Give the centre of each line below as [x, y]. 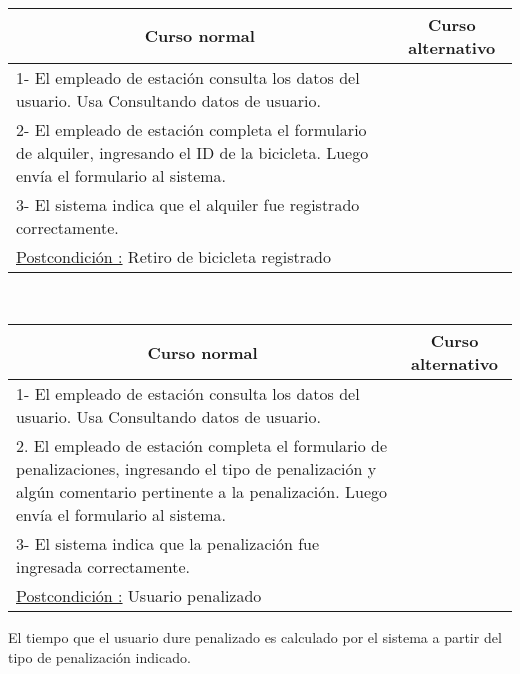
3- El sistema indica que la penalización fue [168, 544]
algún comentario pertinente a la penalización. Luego [201, 492]
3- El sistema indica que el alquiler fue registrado [188, 204]
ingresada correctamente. [103, 567]
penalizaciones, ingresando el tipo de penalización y [196, 469]
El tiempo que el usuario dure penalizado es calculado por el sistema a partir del [255, 637]
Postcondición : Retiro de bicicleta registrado [173, 256]
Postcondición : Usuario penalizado [139, 596]
